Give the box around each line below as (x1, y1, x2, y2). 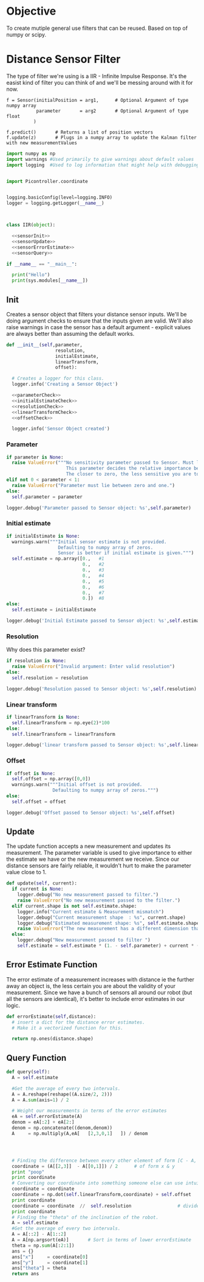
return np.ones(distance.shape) (12, 1036, 94, 1042)
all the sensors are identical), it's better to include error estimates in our (6, 995, 185, 1002)
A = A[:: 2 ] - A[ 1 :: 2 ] (12, 1231, 67, 1237)
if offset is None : (6, 770, 56, 777)
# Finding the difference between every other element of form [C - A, (12, 1157, 197, 1164)
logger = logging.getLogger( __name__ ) (6, 200, 104, 207)
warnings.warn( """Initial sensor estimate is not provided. (12, 538, 167, 545)
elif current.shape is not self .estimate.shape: (12, 903, 137, 909)
